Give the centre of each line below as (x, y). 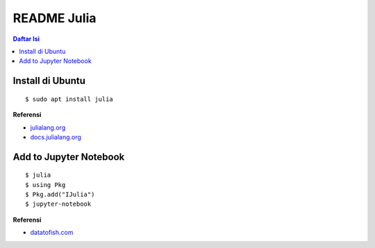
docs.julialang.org (56, 137)
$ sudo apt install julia (69, 99)
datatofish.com (52, 233)
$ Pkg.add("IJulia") (60, 195)
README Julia (55, 18)
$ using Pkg (45, 185)
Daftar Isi (26, 39)
